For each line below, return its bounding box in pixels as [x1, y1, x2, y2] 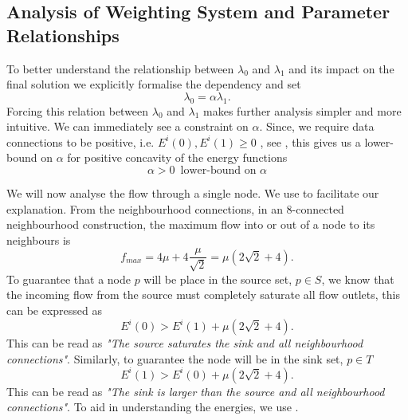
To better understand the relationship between [6, 60, 234, 77]
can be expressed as [6, 301, 103, 318]
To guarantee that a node [6, 270, 131, 287]
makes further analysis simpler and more [203, 102, 402, 119]
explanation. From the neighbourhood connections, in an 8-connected [6, 200, 344, 217]
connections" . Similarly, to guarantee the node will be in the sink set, [6, 350, 343, 367]
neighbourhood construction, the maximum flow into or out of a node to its [6, 216, 375, 233]
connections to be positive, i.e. [6, 133, 155, 150]
